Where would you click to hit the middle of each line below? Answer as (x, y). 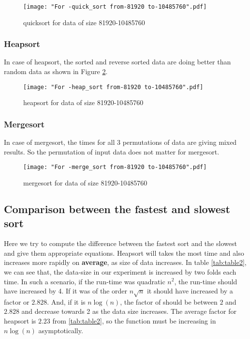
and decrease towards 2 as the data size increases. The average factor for (129, 311)
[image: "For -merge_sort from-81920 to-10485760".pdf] (115, 167)
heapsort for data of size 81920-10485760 (83, 102)
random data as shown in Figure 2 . (56, 71)
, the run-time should (206, 281)
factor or (17, 301)
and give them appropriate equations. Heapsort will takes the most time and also (124, 253)
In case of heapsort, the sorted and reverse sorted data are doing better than (118, 62)
